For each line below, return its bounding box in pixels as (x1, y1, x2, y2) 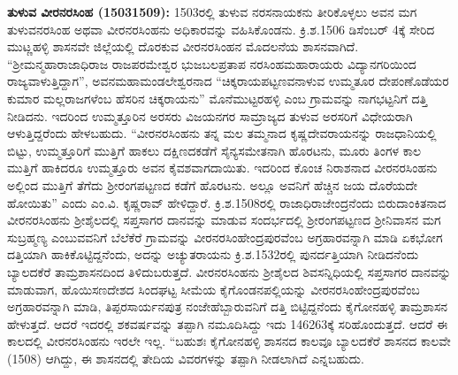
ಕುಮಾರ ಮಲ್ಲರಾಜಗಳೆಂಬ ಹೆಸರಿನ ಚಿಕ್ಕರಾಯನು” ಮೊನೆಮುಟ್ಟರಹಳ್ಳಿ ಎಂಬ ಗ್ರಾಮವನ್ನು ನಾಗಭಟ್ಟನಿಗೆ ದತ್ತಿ (7, 88, 428, 107)
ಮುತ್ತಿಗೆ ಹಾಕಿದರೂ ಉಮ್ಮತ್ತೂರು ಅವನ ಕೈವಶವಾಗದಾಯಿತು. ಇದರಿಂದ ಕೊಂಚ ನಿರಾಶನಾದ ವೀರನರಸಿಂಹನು (7, 158, 438, 177)
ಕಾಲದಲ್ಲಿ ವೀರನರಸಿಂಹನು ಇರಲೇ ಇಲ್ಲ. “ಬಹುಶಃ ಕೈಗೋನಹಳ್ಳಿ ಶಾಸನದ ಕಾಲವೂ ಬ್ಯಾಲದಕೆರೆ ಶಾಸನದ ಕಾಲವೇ (7, 332, 451, 350)
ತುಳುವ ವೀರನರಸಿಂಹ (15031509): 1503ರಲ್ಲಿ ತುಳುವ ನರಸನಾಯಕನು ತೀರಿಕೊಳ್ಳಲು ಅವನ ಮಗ (7, 3, 417, 20)
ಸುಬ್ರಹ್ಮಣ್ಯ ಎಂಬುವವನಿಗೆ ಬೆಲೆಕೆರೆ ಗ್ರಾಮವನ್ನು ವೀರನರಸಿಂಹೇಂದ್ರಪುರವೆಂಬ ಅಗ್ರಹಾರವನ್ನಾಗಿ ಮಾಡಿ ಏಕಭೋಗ (7, 227, 443, 246)
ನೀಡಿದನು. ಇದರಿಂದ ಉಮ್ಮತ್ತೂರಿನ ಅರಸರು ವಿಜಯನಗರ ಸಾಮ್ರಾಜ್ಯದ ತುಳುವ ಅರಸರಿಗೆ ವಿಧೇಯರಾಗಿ (7, 106, 413, 125)
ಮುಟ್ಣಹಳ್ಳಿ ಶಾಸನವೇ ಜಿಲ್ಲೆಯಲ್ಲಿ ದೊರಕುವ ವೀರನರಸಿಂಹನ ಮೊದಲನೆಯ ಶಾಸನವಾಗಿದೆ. (7, 37, 359, 56)
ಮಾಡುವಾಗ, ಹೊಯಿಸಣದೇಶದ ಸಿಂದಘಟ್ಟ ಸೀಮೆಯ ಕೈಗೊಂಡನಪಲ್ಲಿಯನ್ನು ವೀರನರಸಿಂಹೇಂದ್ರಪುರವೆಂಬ (7, 279, 420, 298)
